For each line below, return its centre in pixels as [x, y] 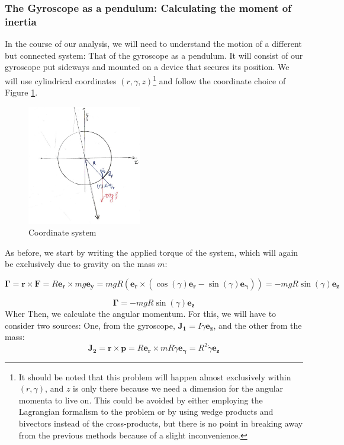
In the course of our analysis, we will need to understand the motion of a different [153, 44]
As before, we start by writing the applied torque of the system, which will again [152, 252]
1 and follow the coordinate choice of [219, 80]
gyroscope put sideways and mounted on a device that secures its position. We [147, 67]
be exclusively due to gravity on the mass [80, 264]
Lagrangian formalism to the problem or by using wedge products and [146, 411]
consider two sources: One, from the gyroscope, [90, 325]
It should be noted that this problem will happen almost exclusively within [155, 376]
